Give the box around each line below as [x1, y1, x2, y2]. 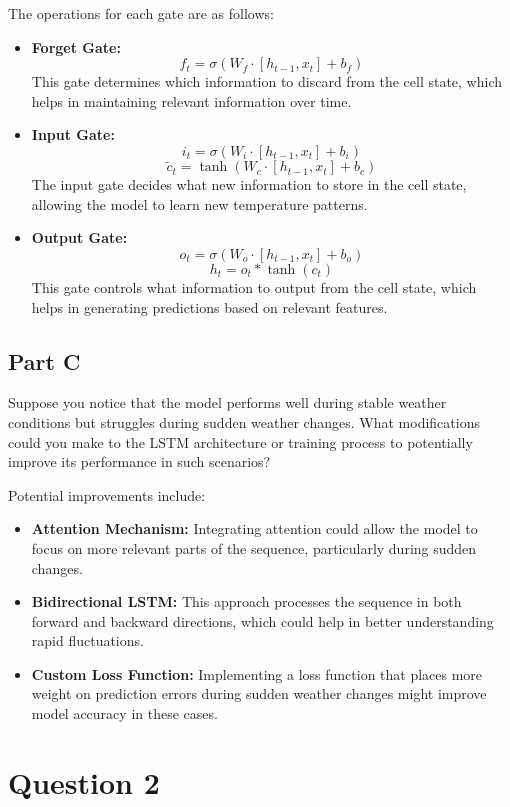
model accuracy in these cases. [31, 703, 218, 724]
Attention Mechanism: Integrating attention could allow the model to [31, 518, 478, 539]
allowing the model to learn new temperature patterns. [31, 193, 368, 214]
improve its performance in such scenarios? [8, 451, 271, 472]
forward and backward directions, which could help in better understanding [31, 610, 494, 631]
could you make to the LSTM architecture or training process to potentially [8, 431, 473, 452]
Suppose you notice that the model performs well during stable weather [8, 392, 447, 413]
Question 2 [8, 761, 160, 802]
